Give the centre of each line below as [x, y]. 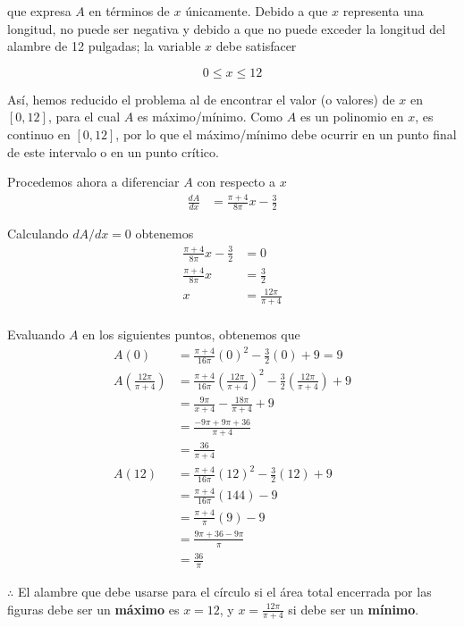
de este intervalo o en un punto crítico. [113, 151]
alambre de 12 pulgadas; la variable [104, 46]
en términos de [129, 11]
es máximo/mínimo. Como [210, 117]
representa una [383, 11]
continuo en [39, 134]
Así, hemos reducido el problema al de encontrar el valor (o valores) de [201, 99]
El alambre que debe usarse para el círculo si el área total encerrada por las [224, 591]
